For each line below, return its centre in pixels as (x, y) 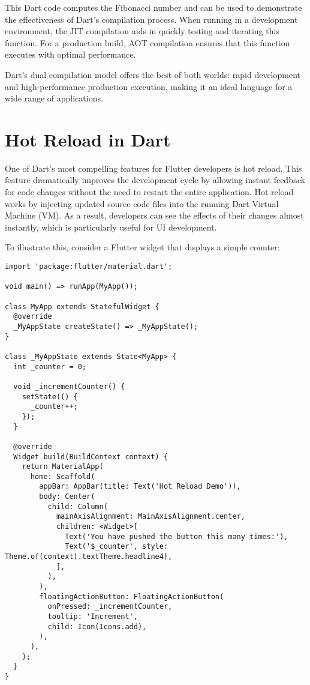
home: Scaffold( (63, 476)
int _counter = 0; (50, 367)
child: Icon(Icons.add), (97, 626)
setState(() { (50, 397)
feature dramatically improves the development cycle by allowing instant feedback (155, 180)
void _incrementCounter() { (69, 386)
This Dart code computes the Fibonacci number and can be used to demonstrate (154, 7)
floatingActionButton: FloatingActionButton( (132, 596)
